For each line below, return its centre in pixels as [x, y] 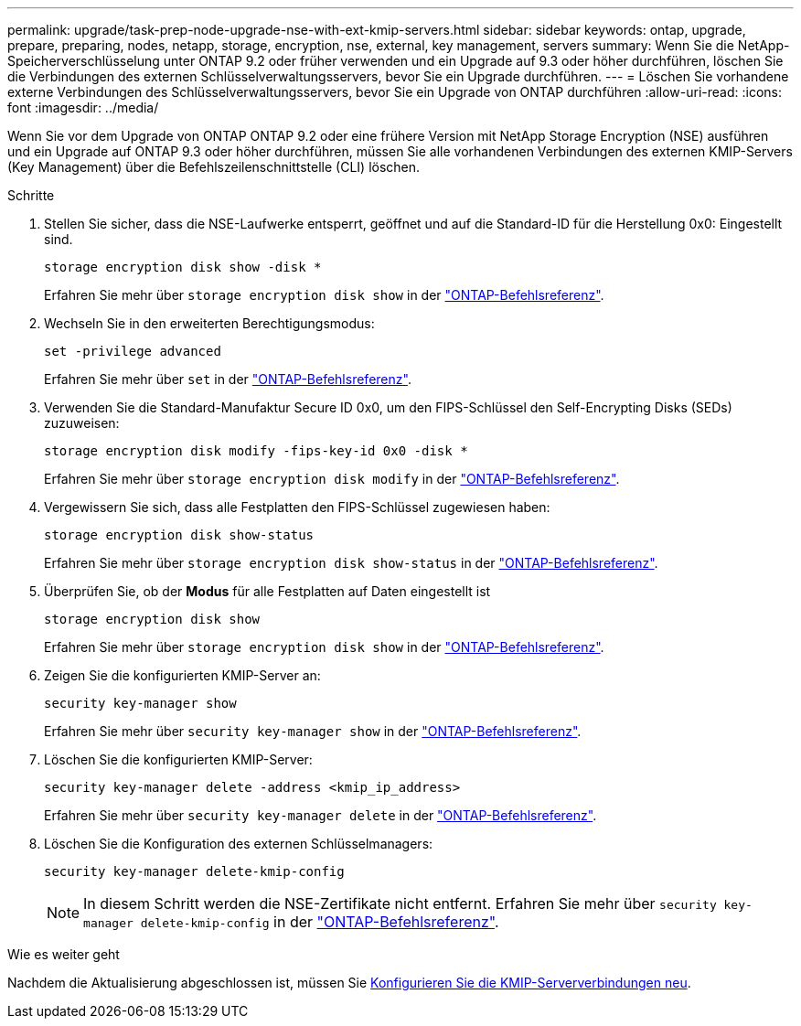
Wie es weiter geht [64, 954]
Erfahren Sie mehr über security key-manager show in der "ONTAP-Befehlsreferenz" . [313, 731]
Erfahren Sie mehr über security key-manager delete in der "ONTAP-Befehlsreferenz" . [320, 815]
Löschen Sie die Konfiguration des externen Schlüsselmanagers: [239, 844]
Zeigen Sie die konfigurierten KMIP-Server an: [182, 675]
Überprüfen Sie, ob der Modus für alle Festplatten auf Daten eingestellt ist [267, 591]
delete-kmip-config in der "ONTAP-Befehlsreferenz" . [320, 922]
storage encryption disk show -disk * [183, 267]
